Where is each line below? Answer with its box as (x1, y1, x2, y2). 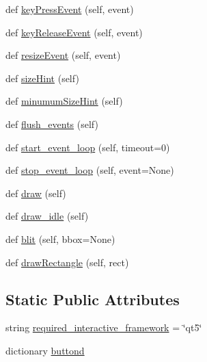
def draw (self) (5, 185, 66, 200)
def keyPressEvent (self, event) (5, 2, 134, 16)
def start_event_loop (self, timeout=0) (5, 140, 170, 154)
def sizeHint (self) (5, 70, 79, 85)
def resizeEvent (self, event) (5, 48, 121, 62)
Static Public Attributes (5, 288, 180, 309)
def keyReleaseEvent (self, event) (5, 25, 143, 39)
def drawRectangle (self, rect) (5, 255, 129, 269)
